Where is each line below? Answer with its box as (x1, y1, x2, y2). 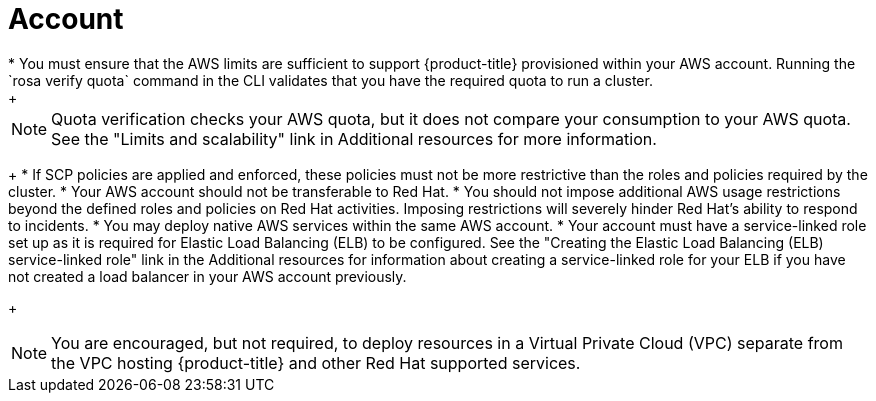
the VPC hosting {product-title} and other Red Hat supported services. (51, 352, 581, 373)
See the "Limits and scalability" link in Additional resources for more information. (51, 128, 657, 149)
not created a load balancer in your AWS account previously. (8, 267, 407, 285)
